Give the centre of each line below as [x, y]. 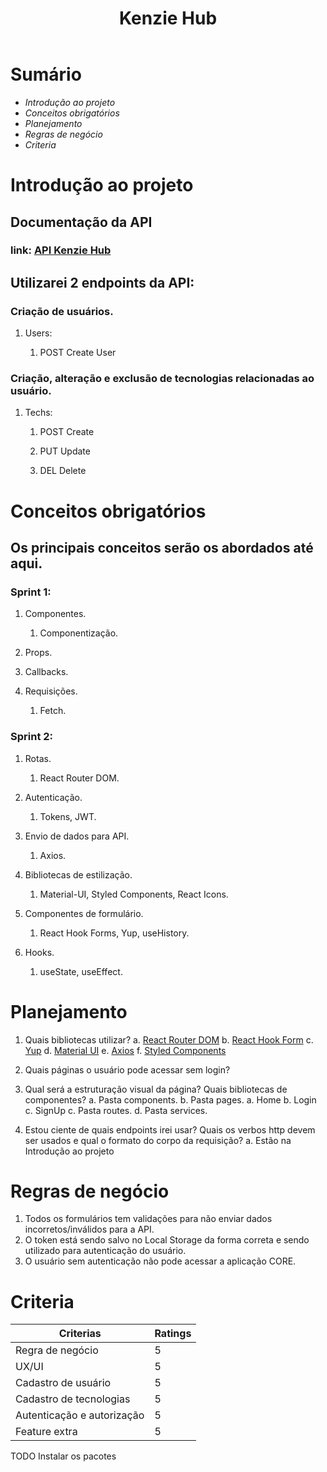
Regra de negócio [57, 1350]
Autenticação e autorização [80, 1415]
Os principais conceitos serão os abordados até [162, 548]
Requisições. [51, 691]
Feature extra [46, 1432]
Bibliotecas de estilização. [78, 874]
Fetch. [53, 711]
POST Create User [78, 353]
